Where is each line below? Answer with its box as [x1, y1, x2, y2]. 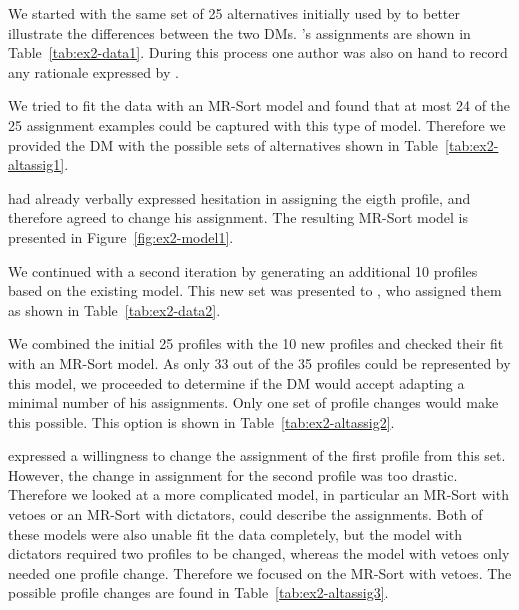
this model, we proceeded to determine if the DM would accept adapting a [8, 372, 465, 393]
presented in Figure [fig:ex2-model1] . [8, 226, 234, 247]
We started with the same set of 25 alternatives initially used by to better [8, 3, 460, 23]
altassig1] [8, 154, 65, 175]
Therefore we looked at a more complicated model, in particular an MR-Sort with [8, 484, 509, 505]
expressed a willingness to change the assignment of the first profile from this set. [8, 445, 506, 466]
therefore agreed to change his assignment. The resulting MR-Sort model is [8, 207, 469, 228]
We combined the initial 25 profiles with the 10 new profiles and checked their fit [8, 333, 504, 354]
